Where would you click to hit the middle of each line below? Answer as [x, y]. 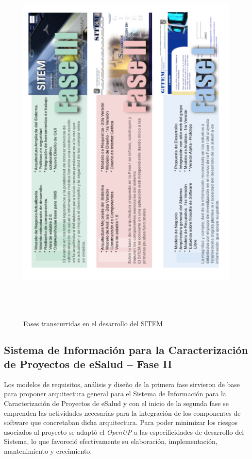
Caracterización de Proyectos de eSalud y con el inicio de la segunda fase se [116, 403]
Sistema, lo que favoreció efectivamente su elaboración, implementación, [111, 441]
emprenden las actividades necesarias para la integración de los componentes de [122, 413]
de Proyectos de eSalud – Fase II [88, 364]
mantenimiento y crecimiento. [48, 451]
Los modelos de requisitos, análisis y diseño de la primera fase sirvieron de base [122, 384]
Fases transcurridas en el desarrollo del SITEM [93, 323]
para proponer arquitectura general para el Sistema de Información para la [115, 394]
